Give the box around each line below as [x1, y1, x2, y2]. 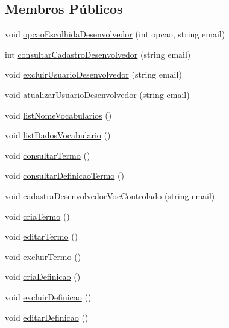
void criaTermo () [5, 209, 70, 222]
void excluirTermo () [5, 250, 81, 262]
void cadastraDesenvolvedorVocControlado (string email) [5, 189, 215, 202]
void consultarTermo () [5, 149, 90, 161]
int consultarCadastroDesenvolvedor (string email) [5, 48, 191, 60]
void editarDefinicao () [5, 311, 89, 323]
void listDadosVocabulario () [5, 129, 111, 141]
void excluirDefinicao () [5, 290, 92, 303]
